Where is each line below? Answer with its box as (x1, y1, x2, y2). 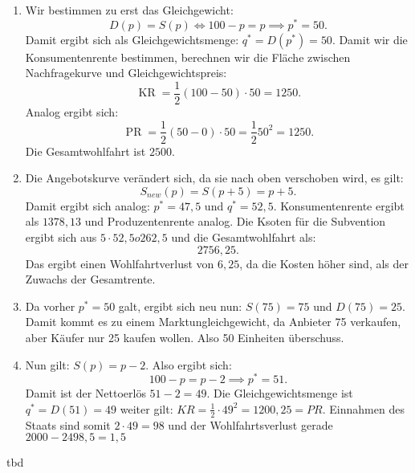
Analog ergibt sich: (25, 103, 119, 120)
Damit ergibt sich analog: (25, 197, 150, 214)
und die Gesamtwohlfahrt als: (171, 228, 316, 245)
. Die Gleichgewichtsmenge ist (206, 385, 353, 402)
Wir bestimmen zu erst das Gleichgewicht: (25, 2, 234, 18)
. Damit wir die (332, 31, 408, 47)
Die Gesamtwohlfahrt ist (25, 142, 146, 159)
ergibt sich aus (25, 228, 97, 245)
